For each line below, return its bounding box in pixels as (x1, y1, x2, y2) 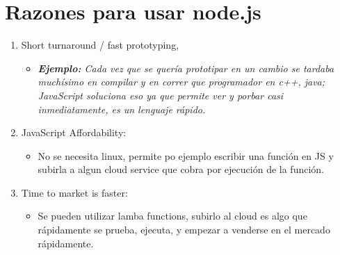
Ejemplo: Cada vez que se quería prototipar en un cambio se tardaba (38, 60, 334, 75)
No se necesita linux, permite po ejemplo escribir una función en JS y (38, 148, 334, 163)
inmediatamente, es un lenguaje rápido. (38, 101, 206, 116)
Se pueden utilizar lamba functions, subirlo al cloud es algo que (38, 208, 307, 223)
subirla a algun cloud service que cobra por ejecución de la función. (38, 162, 324, 176)
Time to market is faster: (21, 185, 128, 199)
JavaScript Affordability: (21, 125, 127, 140)
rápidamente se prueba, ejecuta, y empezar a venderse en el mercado (38, 222, 330, 237)
